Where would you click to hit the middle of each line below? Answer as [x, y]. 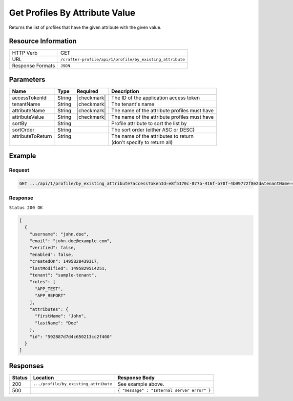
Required [87, 91]
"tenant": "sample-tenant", [63, 275]
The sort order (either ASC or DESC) [153, 129]
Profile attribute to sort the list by [149, 123]
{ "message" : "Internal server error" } [164, 390]
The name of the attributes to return [152, 136]
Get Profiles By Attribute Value [72, 13]
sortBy [20, 123]
